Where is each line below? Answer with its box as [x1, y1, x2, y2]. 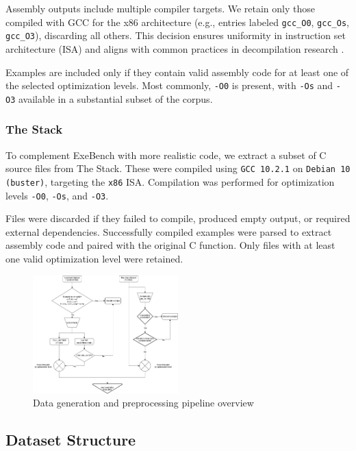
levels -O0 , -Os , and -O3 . [5, 188, 109, 202]
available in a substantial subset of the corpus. [18, 91, 213, 106]
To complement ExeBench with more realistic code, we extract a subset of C [5, 147, 327, 162]
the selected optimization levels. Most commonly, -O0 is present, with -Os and [5, 78, 333, 93]
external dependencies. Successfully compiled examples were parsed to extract [5, 224, 332, 239]
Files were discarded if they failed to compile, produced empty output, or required [5, 211, 351, 225]
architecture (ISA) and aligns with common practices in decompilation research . [5, 41, 344, 56]
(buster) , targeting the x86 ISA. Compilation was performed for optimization [5, 174, 335, 188]
